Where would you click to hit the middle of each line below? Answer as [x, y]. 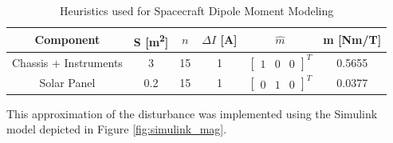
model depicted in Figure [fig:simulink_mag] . [117, 129]
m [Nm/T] [352, 40]
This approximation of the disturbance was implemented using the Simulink [192, 113]
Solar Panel [67, 83]
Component [67, 40]
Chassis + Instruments [67, 62]
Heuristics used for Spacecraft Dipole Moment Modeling [197, 10]
